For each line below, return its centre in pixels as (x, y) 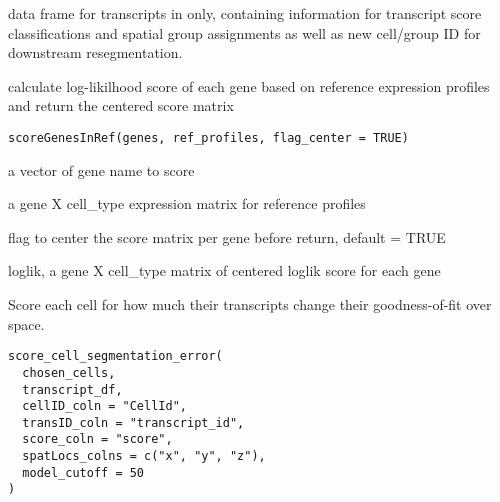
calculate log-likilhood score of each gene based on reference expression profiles (249, 85)
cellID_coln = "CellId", (104, 406)
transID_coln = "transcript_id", (133, 422)
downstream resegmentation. (95, 52)
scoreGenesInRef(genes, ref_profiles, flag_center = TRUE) (208, 137)
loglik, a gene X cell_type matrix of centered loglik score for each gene (224, 270)
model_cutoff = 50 (83, 472)
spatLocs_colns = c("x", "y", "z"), (144, 456)
